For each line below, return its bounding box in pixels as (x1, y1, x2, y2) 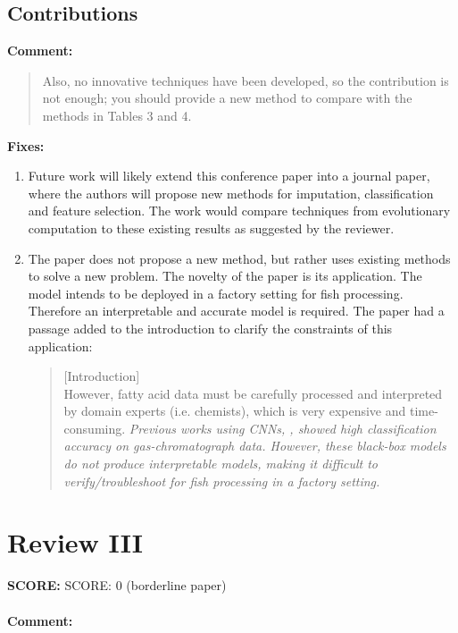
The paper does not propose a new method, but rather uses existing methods (28, 249, 451, 267)
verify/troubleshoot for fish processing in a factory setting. (63, 471, 380, 490)
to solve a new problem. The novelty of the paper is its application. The (28, 266, 422, 285)
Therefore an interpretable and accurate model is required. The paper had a (28, 301, 445, 320)
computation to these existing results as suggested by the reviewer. (28, 218, 395, 237)
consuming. (63, 418, 126, 437)
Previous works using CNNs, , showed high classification (129, 418, 437, 437)
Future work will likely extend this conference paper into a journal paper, (28, 166, 430, 185)
